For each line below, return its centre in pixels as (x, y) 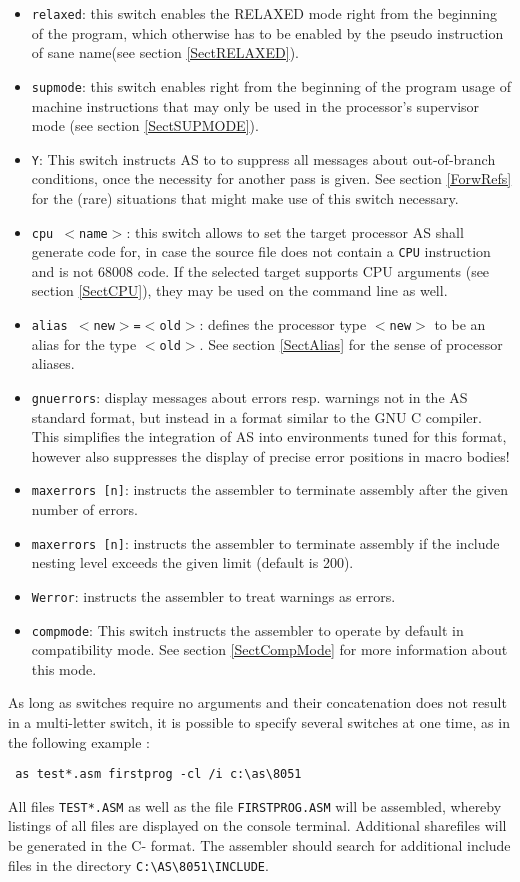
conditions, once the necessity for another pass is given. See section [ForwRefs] (271, 178)
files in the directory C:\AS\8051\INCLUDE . (138, 864)
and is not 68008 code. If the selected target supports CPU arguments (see (260, 270)
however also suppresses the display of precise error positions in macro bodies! (270, 455)
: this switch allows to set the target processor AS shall (295, 231)
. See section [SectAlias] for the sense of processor (351, 343)
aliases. (53, 363)
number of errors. (84, 509)
